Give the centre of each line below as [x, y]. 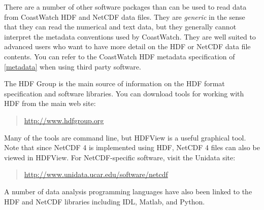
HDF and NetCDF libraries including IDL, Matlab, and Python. [105, 201]
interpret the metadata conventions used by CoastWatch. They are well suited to [130, 36]
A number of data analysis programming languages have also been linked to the [128, 191]
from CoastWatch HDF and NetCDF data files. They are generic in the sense [125, 16]
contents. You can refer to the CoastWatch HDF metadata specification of [120, 56]
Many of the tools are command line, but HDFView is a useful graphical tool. [125, 137]
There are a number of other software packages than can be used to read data [125, 7]
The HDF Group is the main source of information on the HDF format [114, 83]
